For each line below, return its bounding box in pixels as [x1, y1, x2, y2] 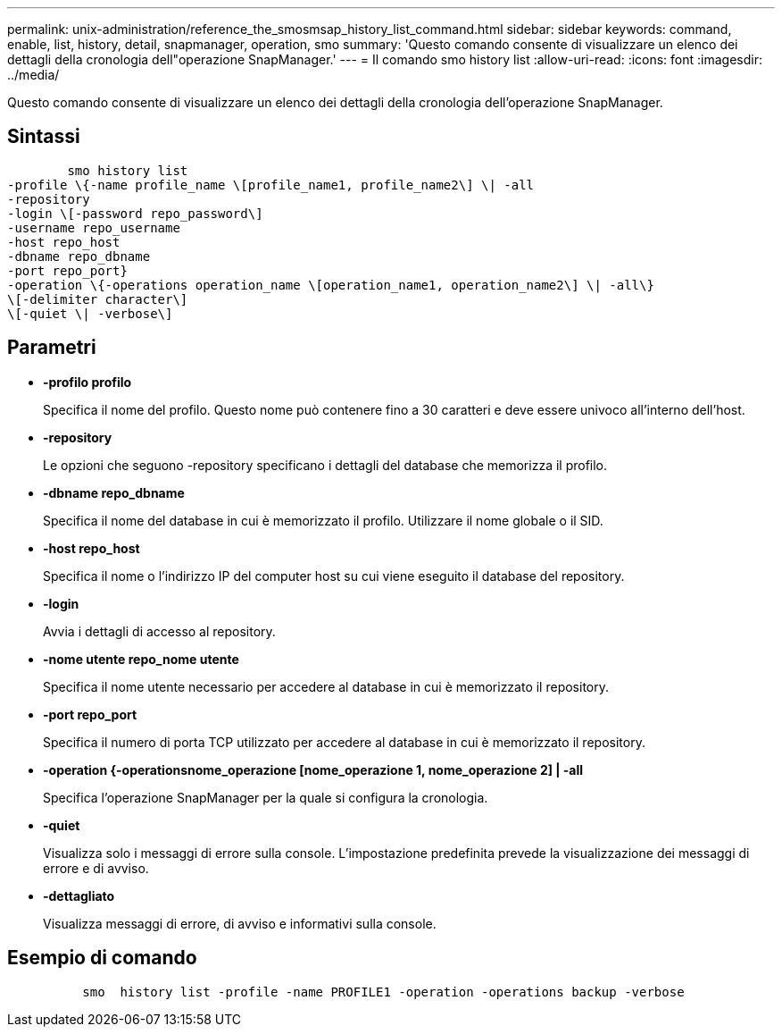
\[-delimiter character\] [7, 291, 188, 307]
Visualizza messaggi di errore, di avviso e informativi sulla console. [43, 915, 437, 931]
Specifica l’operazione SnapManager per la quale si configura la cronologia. [43, 789, 488, 805]
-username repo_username [7, 220, 180, 235]
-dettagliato [43, 887, 115, 904]
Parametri [7, 336, 96, 359]
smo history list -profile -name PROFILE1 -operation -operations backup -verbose [82, 984, 685, 999]
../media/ [7, 67, 60, 82]
